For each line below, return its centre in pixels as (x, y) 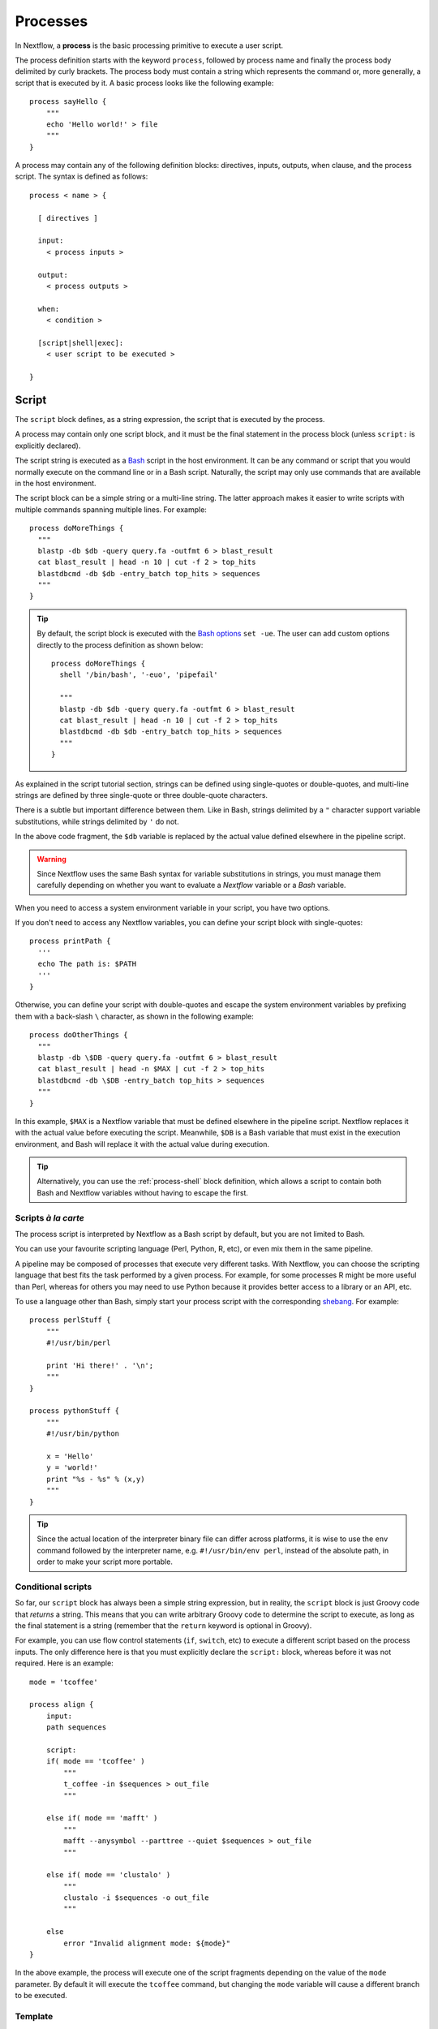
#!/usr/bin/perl (78, 1343)
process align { (62, 1705)
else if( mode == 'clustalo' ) (108, 1875)
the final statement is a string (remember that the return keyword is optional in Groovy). (163, 1626)
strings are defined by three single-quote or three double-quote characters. (141, 795)
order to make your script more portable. (105, 1562)
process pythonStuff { (75, 1411)
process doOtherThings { (79, 1035)
